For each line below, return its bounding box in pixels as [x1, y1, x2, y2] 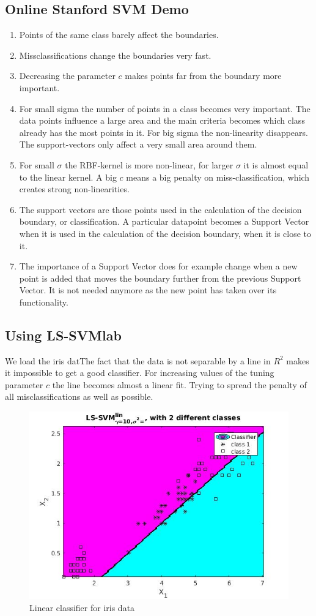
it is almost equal [243, 158, 309, 171]
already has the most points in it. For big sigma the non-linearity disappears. [19, 126, 308, 138]
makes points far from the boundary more [125, 69, 282, 82]
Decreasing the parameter [19, 69, 116, 82]
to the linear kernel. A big [19, 170, 117, 183]
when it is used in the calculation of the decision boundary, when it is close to [19, 227, 311, 239]
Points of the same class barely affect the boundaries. [19, 28, 219, 41]
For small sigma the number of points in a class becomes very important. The [19, 102, 310, 115]
